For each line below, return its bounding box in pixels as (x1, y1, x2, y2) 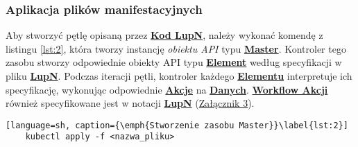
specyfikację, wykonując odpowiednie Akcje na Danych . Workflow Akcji (6, 82, 328, 96)
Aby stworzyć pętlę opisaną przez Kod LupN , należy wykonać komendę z (6, 28, 323, 42)
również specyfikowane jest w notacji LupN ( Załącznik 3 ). (6, 96, 255, 110)
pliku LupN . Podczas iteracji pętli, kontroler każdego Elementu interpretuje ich (6, 69, 352, 83)
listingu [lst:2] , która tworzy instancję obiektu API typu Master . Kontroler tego (6, 41, 346, 55)
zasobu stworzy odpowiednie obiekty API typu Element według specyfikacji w (6, 55, 342, 69)
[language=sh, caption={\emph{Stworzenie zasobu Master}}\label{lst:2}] (6, 120, 348, 130)
